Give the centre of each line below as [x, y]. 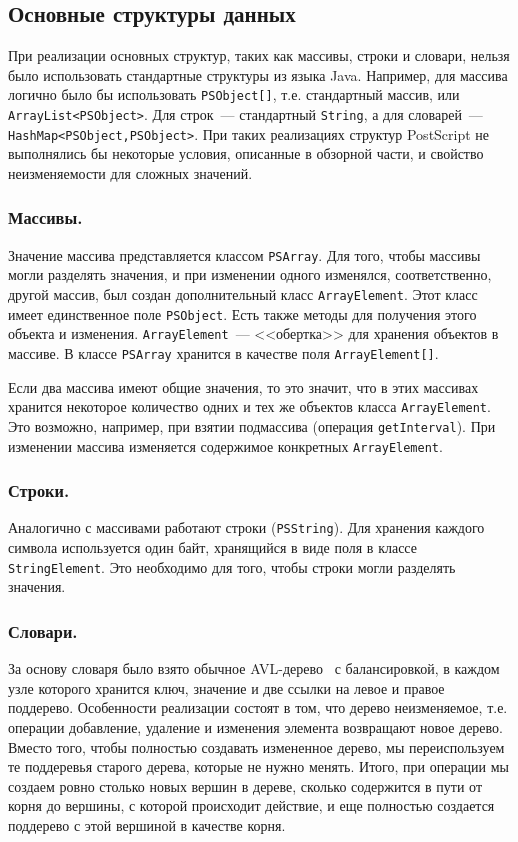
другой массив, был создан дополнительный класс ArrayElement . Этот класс [243, 294]
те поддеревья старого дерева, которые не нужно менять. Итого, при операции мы [259, 766]
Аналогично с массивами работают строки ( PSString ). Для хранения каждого [246, 527]
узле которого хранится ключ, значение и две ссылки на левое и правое [226, 687]
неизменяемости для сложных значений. [130, 172]
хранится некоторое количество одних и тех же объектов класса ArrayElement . [249, 406]
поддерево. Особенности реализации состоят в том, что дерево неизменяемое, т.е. [258, 707]
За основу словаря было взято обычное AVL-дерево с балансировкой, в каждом [254, 668]
